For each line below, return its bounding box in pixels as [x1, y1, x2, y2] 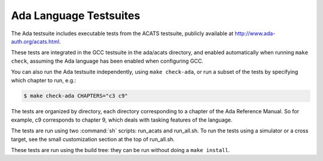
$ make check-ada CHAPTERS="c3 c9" [23, 92, 128, 100]
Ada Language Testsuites [11, 9, 141, 22]
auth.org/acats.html [11, 38, 60, 45]
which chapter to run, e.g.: [11, 76, 77, 83]
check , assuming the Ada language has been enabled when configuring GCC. [11, 57, 203, 64]
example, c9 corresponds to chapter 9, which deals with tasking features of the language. [11, 116, 233, 123]
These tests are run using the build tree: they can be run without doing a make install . [11, 147, 230, 154]
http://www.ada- [234, 30, 276, 37]
